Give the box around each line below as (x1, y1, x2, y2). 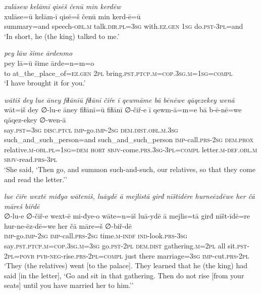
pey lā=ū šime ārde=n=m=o (4, 57, 94, 68)
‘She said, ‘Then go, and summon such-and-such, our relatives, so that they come (4, 163, 255, 174)
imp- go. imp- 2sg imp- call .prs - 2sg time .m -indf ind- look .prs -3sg (4, 230, 187, 241)
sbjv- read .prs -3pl (4, 154, 57, 164)
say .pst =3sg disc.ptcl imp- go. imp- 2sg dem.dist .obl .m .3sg (4, 124, 178, 135)
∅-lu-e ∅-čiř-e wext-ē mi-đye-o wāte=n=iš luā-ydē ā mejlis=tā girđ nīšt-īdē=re (4, 211, 250, 221)
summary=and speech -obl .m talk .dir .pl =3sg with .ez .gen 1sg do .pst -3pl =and (4, 21, 243, 31)
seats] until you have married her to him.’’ (4, 280, 134, 290)
